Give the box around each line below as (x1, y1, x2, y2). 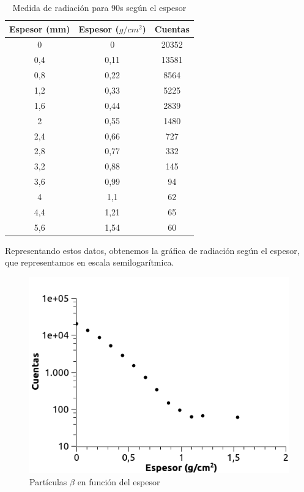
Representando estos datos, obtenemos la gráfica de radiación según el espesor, (5, 244, 300, 256)
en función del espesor (77, 475, 160, 488)
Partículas (29, 475, 67, 488)
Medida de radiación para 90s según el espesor (12, 1, 187, 13)
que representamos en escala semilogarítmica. (5, 256, 174, 269)
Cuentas (154, 22, 190, 35)
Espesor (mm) (9, 22, 70, 35)
